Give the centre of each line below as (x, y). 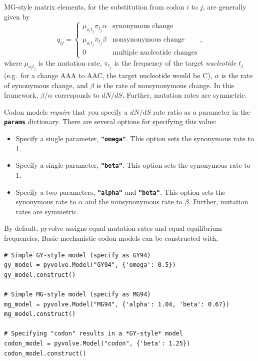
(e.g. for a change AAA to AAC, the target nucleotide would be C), (108, 75)
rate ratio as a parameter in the (202, 111)
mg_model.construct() (40, 314)
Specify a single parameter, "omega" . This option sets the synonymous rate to (135, 138)
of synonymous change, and (46, 85)
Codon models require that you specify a (66, 111)
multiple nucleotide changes (155, 53)
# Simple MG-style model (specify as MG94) (77, 295)
